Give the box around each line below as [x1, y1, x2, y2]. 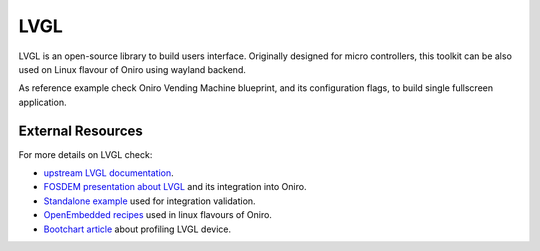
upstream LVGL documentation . [43, 167, 174, 179]
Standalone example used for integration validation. [43, 195, 256, 207]
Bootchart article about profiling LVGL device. [43, 223, 232, 235]
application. [18, 96, 67, 108]
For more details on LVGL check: [18, 148, 153, 160]
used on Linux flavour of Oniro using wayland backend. [18, 63, 247, 75]
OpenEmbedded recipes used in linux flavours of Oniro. [43, 209, 272, 221]
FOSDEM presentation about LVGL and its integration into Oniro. [43, 181, 307, 193]
